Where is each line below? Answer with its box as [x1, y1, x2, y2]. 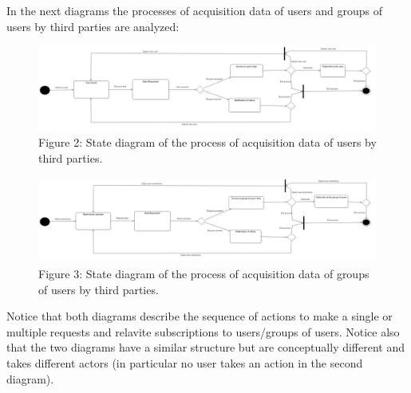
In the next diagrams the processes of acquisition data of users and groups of [6, 2, 382, 18]
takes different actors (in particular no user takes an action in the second [6, 355, 363, 371]
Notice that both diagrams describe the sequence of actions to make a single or [6, 308, 393, 324]
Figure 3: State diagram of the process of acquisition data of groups [38, 265, 370, 282]
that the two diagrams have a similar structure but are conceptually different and [6, 339, 405, 356]
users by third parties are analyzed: [6, 18, 180, 34]
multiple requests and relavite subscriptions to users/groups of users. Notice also [6, 323, 400, 340]
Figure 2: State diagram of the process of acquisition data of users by [38, 134, 377, 151]
